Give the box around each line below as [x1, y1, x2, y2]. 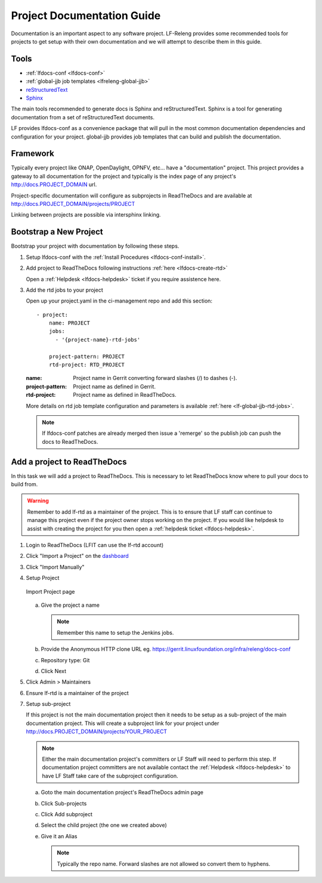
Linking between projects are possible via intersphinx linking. [11, 211, 161, 218]
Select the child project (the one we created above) [41, 822, 167, 829]
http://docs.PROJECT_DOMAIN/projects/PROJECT [11, 200, 135, 208]
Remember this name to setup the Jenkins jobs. [57, 629, 174, 636]
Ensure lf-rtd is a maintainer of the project [26, 689, 129, 696]
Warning [27, 497, 49, 504]
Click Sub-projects [41, 799, 87, 807]
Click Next [41, 667, 67, 674]
